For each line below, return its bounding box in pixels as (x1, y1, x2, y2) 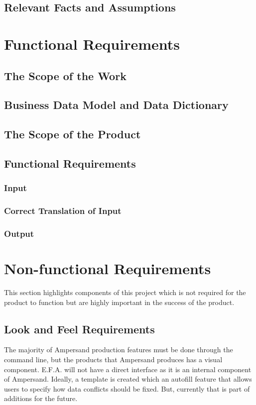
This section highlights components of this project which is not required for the (4, 287, 246, 297)
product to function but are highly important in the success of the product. (4, 297, 235, 307)
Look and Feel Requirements (4, 321, 155, 336)
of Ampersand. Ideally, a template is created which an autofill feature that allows (4, 374, 252, 384)
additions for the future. (4, 393, 78, 404)
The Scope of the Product (4, 126, 141, 142)
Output (4, 227, 34, 239)
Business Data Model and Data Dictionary (4, 97, 229, 112)
